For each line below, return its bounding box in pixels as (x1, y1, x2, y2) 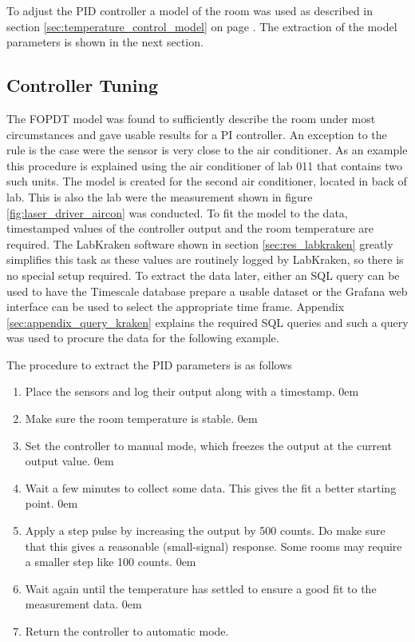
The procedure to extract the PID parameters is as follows (6, 356, 292, 373)
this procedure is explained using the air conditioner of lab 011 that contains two (6, 157, 402, 173)
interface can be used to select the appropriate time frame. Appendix (6, 298, 345, 315)
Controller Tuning (6, 73, 158, 98)
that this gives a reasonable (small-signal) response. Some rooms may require (25, 537, 402, 554)
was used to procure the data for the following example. (6, 329, 279, 346)
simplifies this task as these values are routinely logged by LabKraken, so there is (6, 251, 404, 268)
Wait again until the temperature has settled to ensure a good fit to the (25, 580, 377, 596)
